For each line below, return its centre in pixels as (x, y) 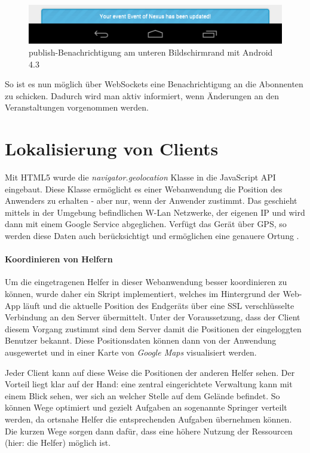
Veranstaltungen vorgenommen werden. (77, 107)
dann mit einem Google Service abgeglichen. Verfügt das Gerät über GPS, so (146, 224)
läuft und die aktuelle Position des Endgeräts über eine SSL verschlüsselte (159, 305)
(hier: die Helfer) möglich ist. (58, 443)
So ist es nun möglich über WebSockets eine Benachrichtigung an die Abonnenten (154, 84)
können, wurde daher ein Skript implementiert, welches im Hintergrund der (142, 294)
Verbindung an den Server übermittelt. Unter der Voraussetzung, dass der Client (153, 317)
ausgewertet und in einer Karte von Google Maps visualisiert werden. (131, 352)
